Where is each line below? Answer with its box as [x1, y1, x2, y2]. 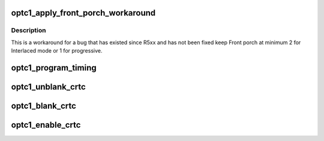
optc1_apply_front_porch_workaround [11, 8, 156, 18]
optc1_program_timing [11, 63, 97, 73]
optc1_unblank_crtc [11, 81, 86, 92]
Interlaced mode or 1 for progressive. [11, 47, 103, 54]
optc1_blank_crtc [11, 101, 76, 111]
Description [11, 26, 46, 35]
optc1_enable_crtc [11, 120, 81, 130]
